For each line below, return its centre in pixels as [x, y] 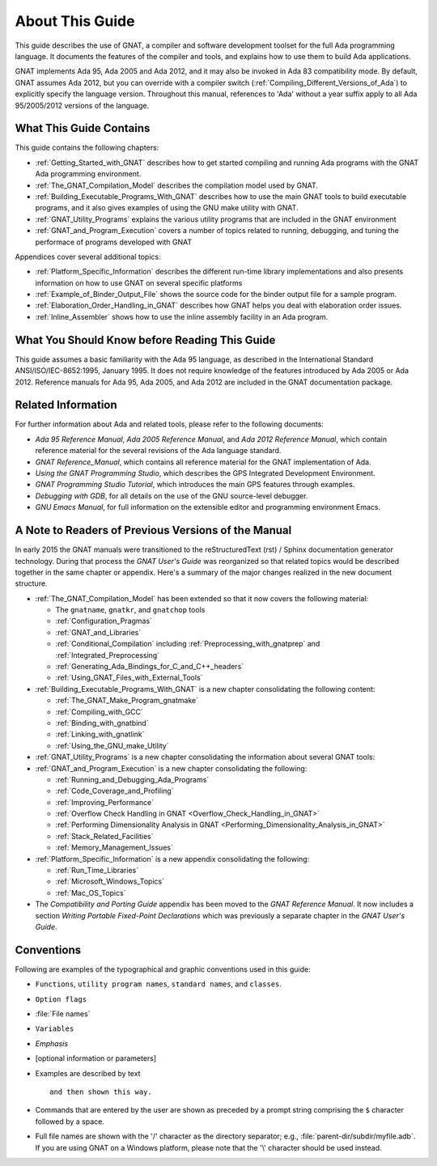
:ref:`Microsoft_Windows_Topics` [110, 881]
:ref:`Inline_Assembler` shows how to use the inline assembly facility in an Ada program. [182, 316]
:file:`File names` [63, 1014]
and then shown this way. [101, 1092]
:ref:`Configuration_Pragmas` [104, 621]
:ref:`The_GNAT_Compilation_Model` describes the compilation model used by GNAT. [177, 185]
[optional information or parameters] [96, 1058]
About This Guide [75, 21]
